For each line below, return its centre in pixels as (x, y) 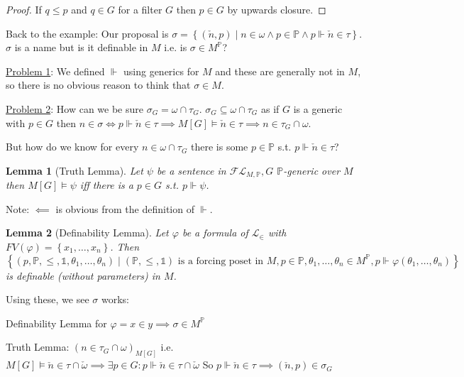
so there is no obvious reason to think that (98, 85)
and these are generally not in (280, 71)
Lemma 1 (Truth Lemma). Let (74, 170)
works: (115, 299)
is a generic (318, 108)
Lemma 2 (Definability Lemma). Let (87, 233)
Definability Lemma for (56, 323)
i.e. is (176, 47)
